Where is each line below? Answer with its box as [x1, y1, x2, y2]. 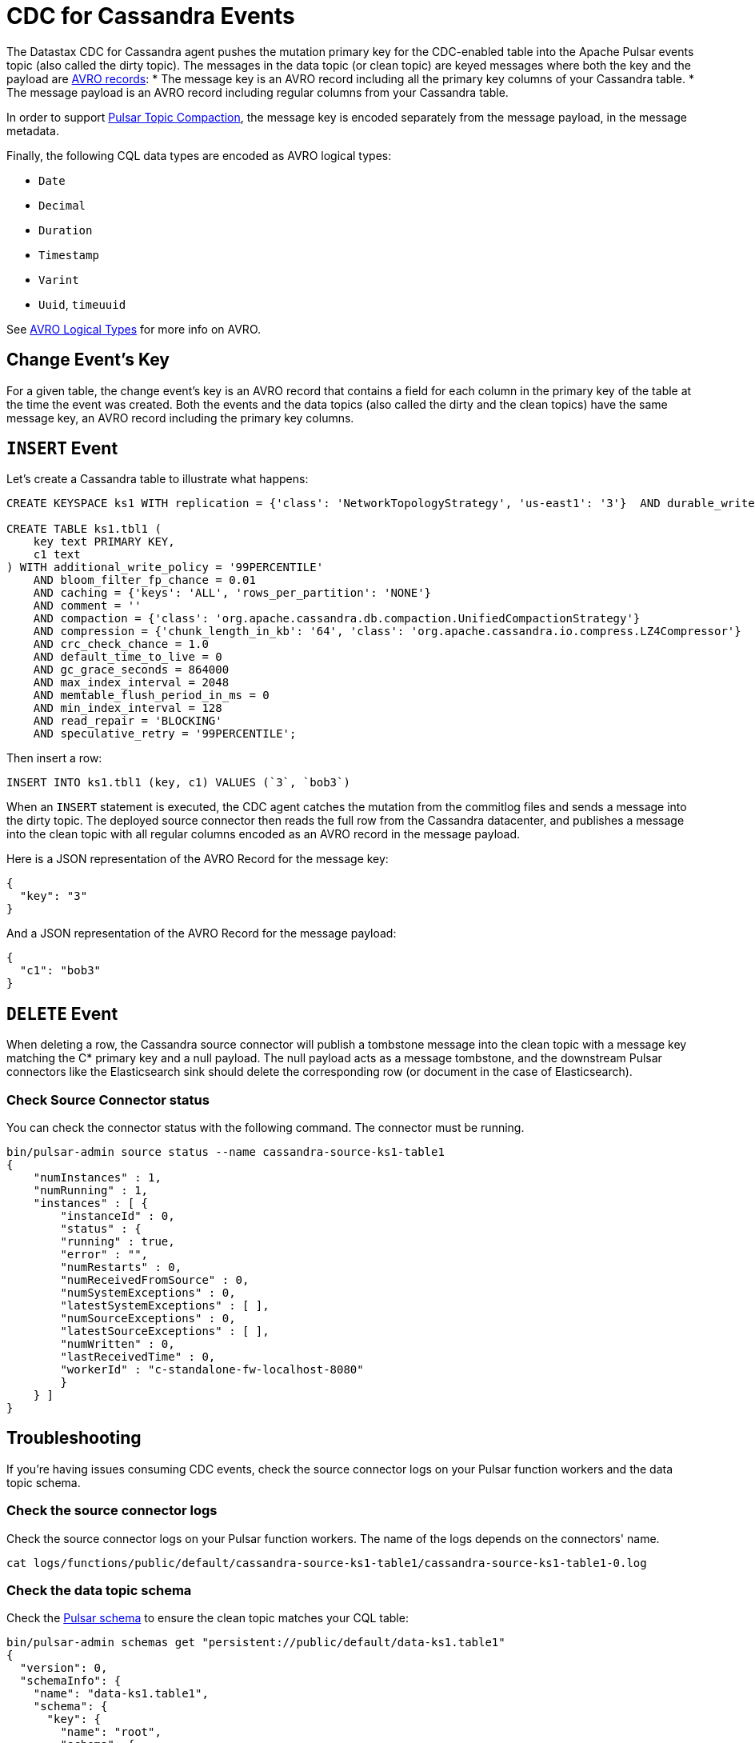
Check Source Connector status [6, 1091, 210, 1108]
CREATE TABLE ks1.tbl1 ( [6, 522, 162, 536]
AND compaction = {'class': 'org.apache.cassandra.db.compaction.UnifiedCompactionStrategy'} [33, 612, 641, 626]
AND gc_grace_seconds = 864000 [33, 663, 230, 677]
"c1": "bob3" [19, 964, 102, 977]
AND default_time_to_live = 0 [33, 650, 222, 664]
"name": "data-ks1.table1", [33, 1687, 209, 1701]
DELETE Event [6, 1003, 118, 1024]
